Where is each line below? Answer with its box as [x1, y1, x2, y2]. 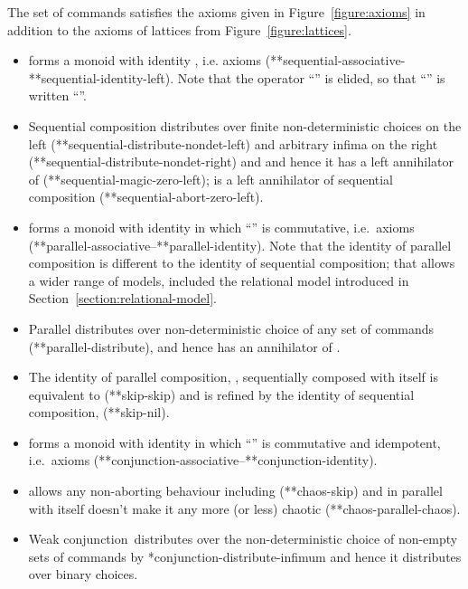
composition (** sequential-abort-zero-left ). [28, 187, 264, 206]
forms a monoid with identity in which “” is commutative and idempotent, [28, 432, 441, 451]
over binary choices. [28, 565, 138, 584]
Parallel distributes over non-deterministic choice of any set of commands [28, 318, 435, 337]
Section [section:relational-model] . [28, 289, 218, 308]
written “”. [28, 86, 88, 105]
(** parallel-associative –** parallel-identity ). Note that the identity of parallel [28, 235, 452, 254]
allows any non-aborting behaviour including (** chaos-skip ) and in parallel [28, 481, 443, 500]
